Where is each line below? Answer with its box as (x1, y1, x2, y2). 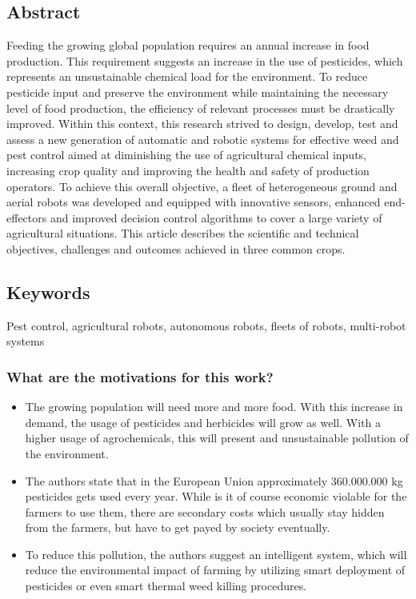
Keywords (6, 279, 90, 304)
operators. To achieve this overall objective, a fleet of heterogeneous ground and (6, 178, 398, 194)
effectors (6, 209, 47, 226)
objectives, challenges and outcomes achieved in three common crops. (6, 240, 346, 257)
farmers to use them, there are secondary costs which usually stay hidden (25, 503, 385, 520)
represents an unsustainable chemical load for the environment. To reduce (6, 68, 368, 85)
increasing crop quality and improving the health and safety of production (6, 162, 370, 178)
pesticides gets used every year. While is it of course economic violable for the (25, 488, 407, 505)
